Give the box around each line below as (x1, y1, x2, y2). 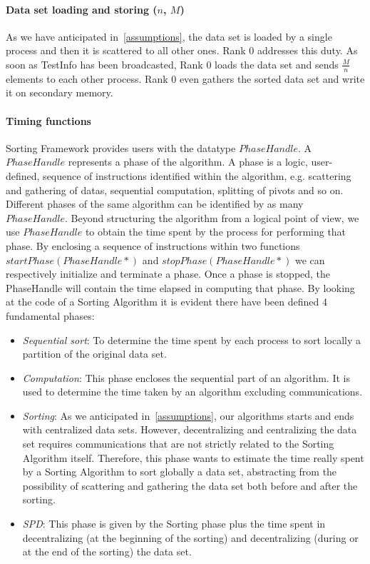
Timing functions (6, 113, 91, 128)
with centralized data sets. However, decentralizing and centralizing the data (22, 422, 357, 437)
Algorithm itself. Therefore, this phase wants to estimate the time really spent (22, 450, 364, 465)
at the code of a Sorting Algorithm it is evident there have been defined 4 (6, 294, 327, 309)
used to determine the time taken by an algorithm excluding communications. (22, 384, 363, 399)
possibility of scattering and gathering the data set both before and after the (22, 478, 358, 493)
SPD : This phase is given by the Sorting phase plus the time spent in (22, 516, 326, 531)
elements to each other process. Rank (6, 71, 168, 86)
